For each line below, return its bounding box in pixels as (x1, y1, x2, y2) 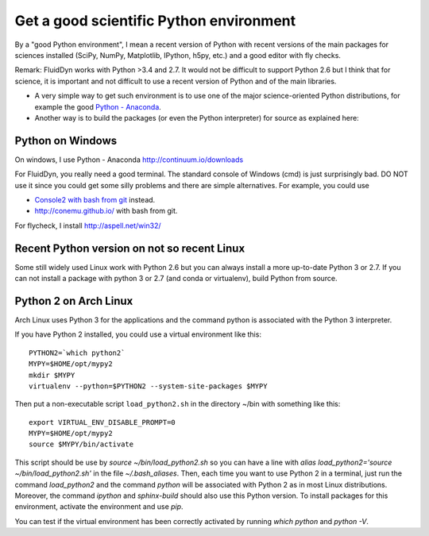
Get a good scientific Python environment (14, 12, 296, 29)
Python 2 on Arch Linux (14, 294, 133, 307)
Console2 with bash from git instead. (34, 195, 156, 204)
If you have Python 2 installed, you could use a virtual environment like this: (14, 330, 262, 339)
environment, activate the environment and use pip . (14, 502, 184, 511)
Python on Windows (14, 133, 118, 147)
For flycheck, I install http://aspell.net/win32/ (14, 221, 161, 230)
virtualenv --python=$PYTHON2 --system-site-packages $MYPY (29, 381, 268, 391)
